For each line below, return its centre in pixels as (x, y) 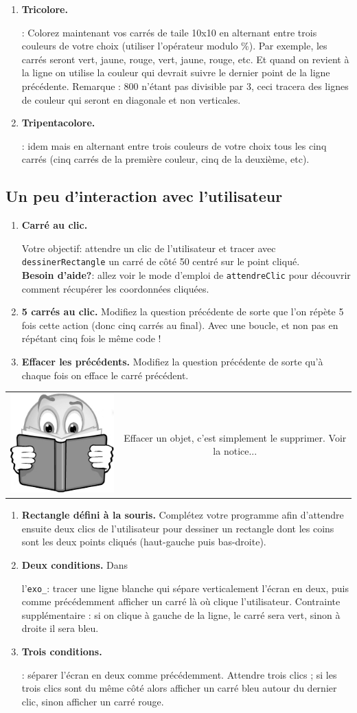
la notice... (235, 451)
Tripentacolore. (58, 123)
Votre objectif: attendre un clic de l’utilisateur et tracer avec (149, 248)
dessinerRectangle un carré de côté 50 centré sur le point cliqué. (161, 261)
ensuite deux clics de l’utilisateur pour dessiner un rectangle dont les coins (178, 528)
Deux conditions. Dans (75, 565)
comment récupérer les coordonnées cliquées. (115, 288)
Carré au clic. (55, 225)
